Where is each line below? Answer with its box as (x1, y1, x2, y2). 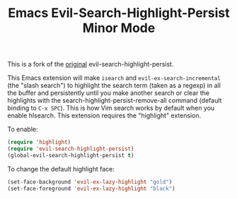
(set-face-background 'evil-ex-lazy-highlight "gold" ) (7, 178, 173, 186)
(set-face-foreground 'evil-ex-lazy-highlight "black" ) (7, 185, 175, 192)
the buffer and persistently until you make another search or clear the (7, 89, 210, 97)
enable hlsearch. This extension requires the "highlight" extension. (7, 111, 202, 120)
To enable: (7, 125, 38, 134)
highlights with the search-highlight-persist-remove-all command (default (7, 96, 222, 105)
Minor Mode (82, 20, 156, 36)
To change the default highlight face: (7, 164, 115, 173)
